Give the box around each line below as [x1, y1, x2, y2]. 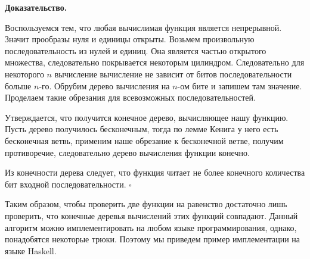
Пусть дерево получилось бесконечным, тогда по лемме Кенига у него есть [5, 123, 278, 135]
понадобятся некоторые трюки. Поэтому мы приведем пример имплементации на [5, 233, 300, 245]
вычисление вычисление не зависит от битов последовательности [54, 67, 292, 80]
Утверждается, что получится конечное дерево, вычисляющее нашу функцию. [5, 111, 289, 123]
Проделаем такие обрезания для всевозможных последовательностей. [5, 91, 256, 104]
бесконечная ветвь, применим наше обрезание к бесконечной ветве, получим [5, 134, 284, 146]
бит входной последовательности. [5, 177, 126, 190]
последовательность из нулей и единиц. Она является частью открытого [5, 44, 266, 57]
